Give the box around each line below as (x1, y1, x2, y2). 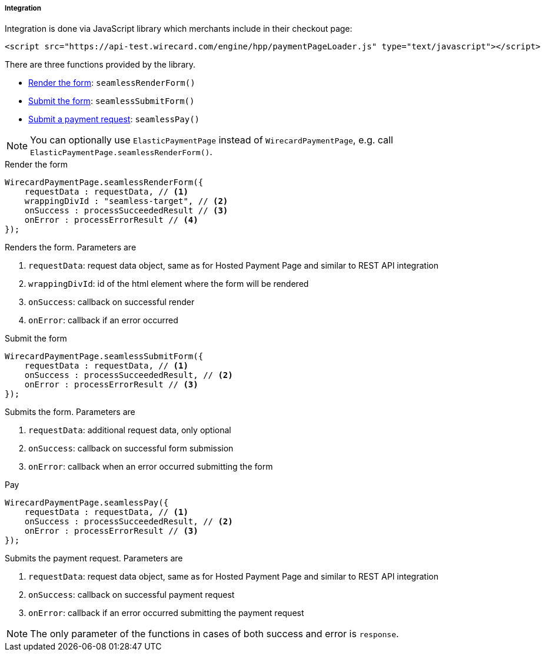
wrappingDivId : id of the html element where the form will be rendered (28, 279, 309, 289)
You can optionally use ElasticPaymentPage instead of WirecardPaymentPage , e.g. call (30, 134, 393, 146)
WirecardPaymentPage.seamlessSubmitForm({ (5, 352, 204, 362)
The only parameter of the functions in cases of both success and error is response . (30, 628, 399, 640)
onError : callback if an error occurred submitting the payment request (28, 608, 304, 618)
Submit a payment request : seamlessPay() (28, 114, 200, 125)
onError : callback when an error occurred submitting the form (28, 461, 273, 472)
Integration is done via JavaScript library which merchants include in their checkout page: (5, 24, 353, 34)
